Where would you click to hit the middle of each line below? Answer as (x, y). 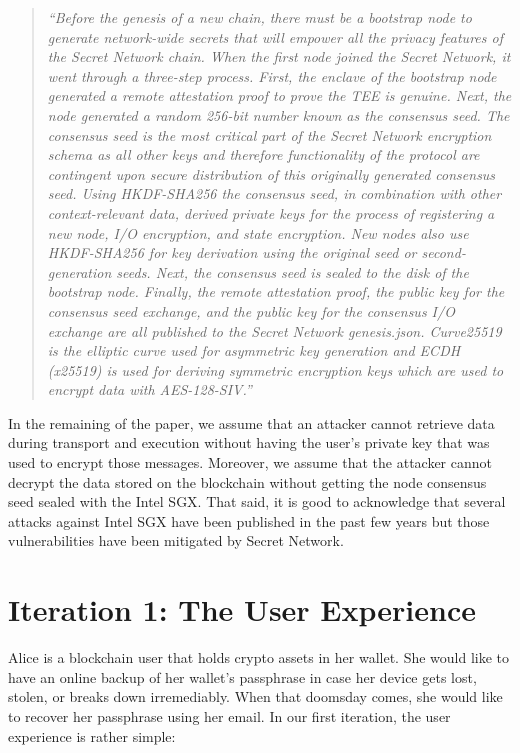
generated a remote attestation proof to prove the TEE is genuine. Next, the (279, 95)
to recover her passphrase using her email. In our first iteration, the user (229, 715)
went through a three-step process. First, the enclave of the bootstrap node (272, 75)
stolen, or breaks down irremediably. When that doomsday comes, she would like (255, 696)
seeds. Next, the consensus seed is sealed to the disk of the (292, 271)
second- (443, 252)
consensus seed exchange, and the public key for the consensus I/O (251, 310)
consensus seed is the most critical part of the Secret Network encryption (269, 134)
